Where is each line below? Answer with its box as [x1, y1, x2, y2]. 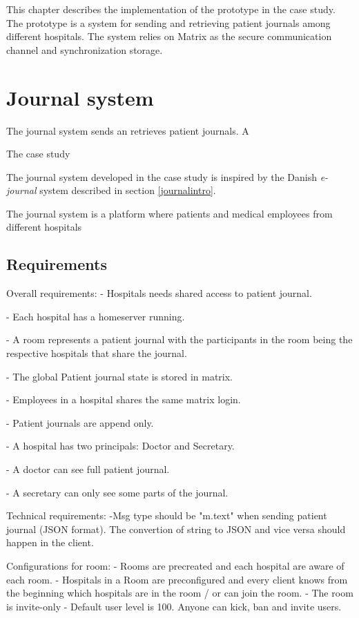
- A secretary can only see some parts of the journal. [6, 485, 229, 499]
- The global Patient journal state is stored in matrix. [6, 369, 233, 383]
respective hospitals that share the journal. [6, 346, 187, 360]
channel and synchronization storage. [6, 42, 163, 57]
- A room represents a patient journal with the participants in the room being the [6, 332, 353, 347]
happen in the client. [6, 535, 94, 550]
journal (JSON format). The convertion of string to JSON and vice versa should [6, 521, 346, 536]
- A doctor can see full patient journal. [6, 462, 170, 476]
